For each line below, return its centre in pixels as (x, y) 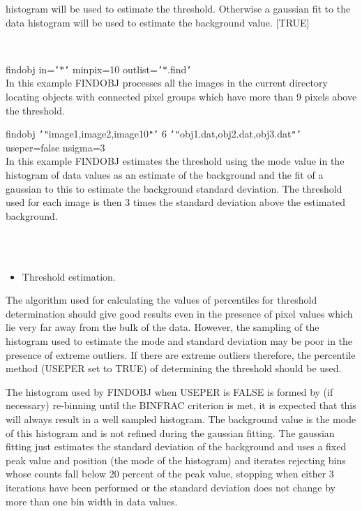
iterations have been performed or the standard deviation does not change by (171, 487)
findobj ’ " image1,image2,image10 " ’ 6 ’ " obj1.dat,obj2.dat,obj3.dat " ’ (153, 134)
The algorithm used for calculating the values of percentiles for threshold (161, 300)
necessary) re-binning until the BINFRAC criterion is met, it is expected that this (181, 405)
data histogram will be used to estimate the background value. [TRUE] (158, 22)
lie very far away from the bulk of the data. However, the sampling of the (163, 327)
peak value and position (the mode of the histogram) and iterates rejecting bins (176, 460)
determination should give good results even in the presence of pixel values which (179, 313)
